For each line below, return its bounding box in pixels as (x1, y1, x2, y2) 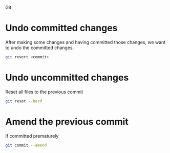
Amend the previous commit (5, 116, 129, 127)
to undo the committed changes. (5, 45, 74, 51)
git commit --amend (5, 143, 47, 148)
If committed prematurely (5, 133, 59, 139)
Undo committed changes (5, 23, 118, 34)
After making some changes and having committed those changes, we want (5, 39, 166, 45)
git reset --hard (5, 98, 42, 104)
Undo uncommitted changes (5, 72, 129, 83)
